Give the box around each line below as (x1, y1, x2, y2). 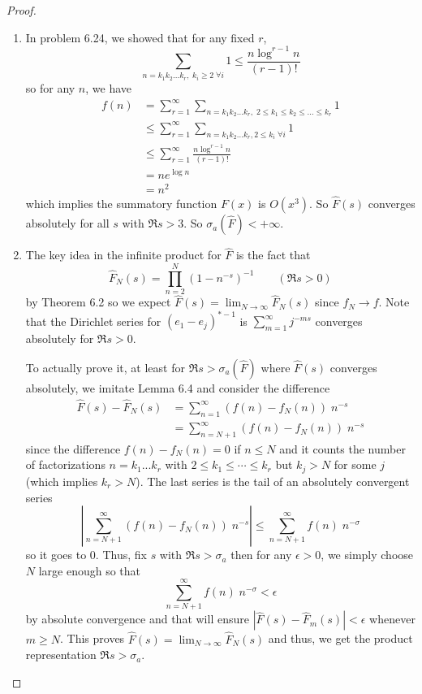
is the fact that (235, 246, 311, 263)
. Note (378, 293, 410, 310)
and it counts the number (279, 440, 406, 457)
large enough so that (38, 562, 141, 579)
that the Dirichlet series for (25, 312, 161, 329)
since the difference (25, 440, 121, 457)
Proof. (6, 2, 37, 18)
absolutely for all (25, 215, 110, 232)
